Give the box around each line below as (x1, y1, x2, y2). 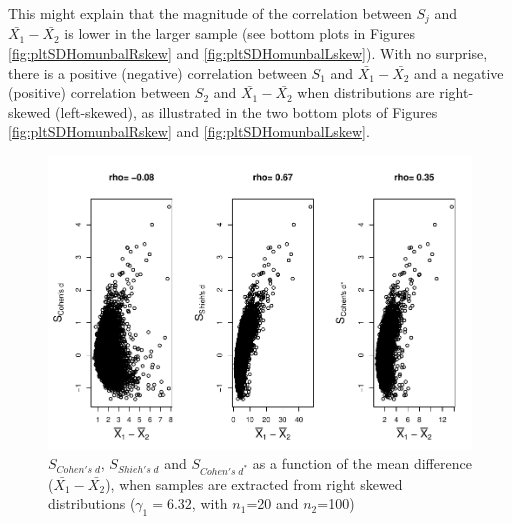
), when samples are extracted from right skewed (105, 473, 403, 494)
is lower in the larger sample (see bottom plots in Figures (64, 23, 416, 44)
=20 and (246, 493, 299, 514)
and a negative (414, 62, 504, 83)
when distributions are (297, 82, 435, 103)
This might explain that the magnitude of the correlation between (8, 3, 412, 23)
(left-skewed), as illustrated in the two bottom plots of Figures (55, 101, 438, 122)
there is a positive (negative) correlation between (8, 62, 307, 83)
